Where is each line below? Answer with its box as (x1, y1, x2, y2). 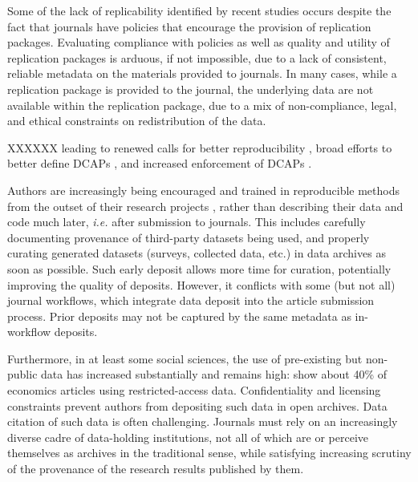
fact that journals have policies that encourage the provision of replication (7, 18, 371, 34)
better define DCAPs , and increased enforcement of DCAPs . (7, 155, 312, 172)
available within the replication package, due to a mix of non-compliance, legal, (7, 96, 397, 113)
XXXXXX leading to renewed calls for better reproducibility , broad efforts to (7, 139, 392, 156)
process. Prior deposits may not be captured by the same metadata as (7, 307, 351, 324)
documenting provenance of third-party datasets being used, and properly (7, 229, 370, 245)
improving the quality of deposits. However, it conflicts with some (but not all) (7, 276, 396, 293)
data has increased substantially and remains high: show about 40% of (41, 366, 388, 383)
